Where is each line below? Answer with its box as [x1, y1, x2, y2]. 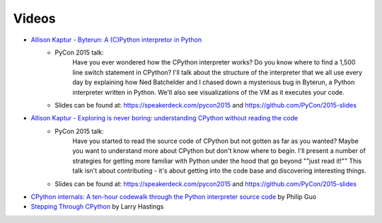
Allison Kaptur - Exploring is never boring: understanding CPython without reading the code [30, 114, 299, 122]
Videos [13, 11, 56, 26]
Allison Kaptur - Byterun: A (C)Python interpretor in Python [30, 35, 202, 44]
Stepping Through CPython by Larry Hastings [30, 202, 164, 211]
